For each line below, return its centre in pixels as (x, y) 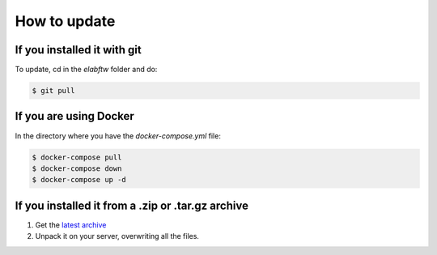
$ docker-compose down (77, 168)
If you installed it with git (78, 50)
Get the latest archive (71, 225)
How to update (65, 21)
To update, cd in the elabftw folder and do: (86, 70)
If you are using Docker (75, 116)
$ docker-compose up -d (79, 180)
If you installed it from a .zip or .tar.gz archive (132, 205)
